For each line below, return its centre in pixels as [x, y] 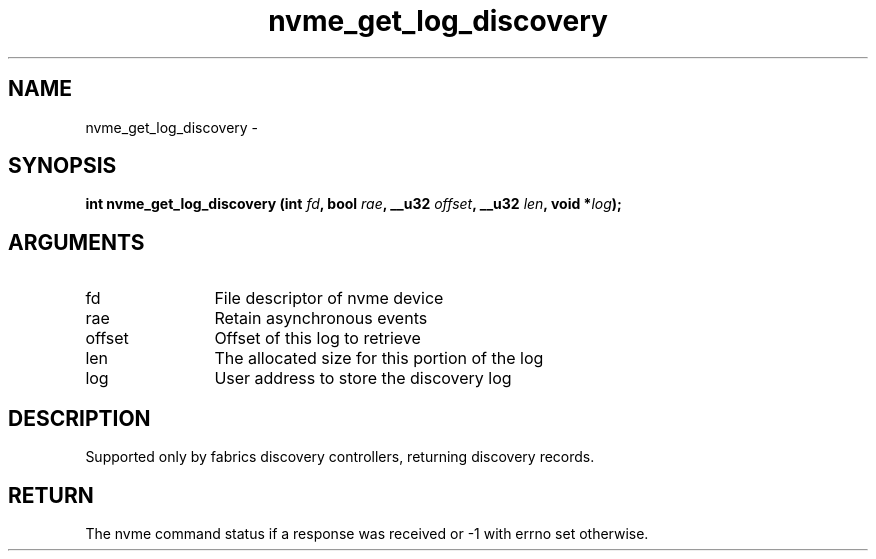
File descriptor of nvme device [329, 298]
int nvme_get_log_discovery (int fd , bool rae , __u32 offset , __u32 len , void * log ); [353, 204]
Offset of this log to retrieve [317, 338]
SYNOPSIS [62, 166]
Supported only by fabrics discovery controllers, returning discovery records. [340, 457]
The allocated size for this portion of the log [379, 358]
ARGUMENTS [76, 242]
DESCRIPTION [79, 418]
